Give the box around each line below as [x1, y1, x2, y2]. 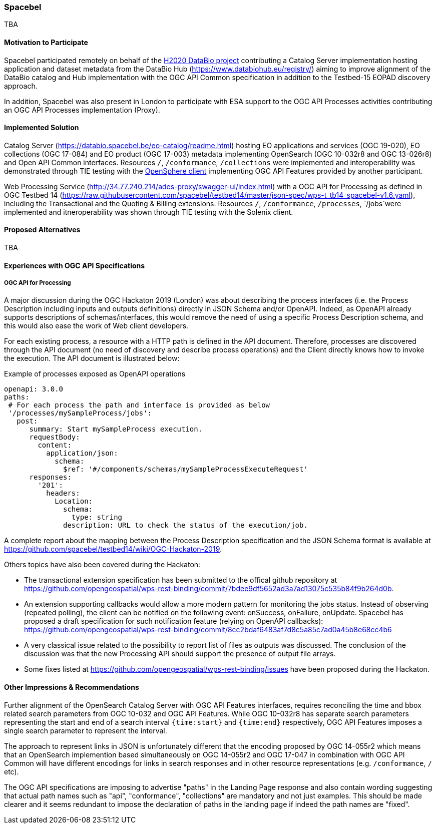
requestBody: [29, 433, 80, 442]
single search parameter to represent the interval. [4, 726, 167, 735]
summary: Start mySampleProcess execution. [29, 425, 203, 434]
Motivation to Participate [4, 38, 88, 47]
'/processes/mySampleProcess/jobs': [8, 409, 152, 418]
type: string [71, 513, 123, 522]
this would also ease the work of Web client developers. [4, 321, 189, 330]
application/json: [46, 449, 118, 458]
